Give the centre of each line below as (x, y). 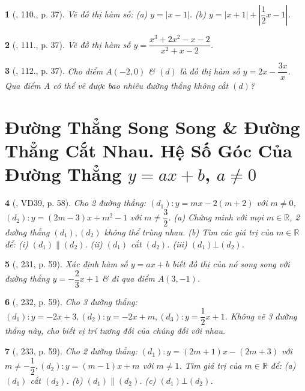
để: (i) (17, 244)
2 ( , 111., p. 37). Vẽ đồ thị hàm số (68, 44)
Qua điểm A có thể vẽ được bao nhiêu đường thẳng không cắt (117, 86)
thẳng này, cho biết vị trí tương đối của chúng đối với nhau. (115, 331)
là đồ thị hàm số (210, 71)
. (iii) (177, 244)
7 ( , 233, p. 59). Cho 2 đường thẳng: (71, 351)
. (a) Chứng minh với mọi (216, 217)
